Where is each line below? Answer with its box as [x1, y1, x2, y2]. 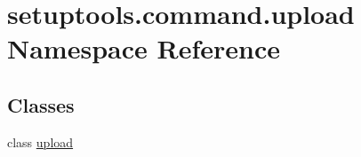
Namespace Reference [7, 30, 280, 67]
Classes [7, 90, 75, 118]
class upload [7, 132, 74, 151]
